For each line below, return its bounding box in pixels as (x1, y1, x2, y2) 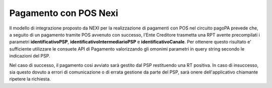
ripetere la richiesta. (9, 76, 51, 82)
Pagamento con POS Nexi (9, 7, 118, 18)
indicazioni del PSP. (9, 53, 50, 59)
